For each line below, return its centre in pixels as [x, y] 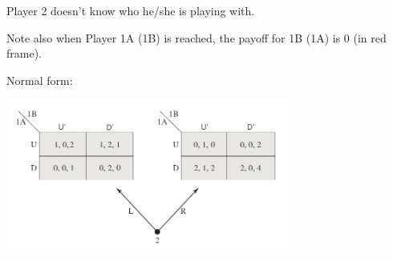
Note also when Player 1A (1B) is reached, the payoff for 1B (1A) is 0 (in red [196, 37]
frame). [24, 53]
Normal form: [40, 80]
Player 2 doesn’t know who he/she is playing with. [131, 10]
